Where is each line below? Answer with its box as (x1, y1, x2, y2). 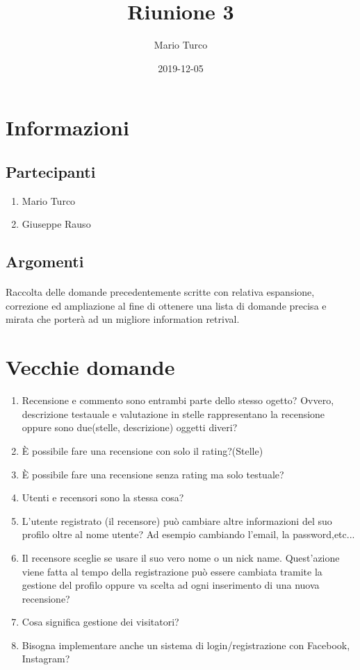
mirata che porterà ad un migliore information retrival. (6, 312, 240, 326)
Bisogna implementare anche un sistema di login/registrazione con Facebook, (22, 637, 350, 652)
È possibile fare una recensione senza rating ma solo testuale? (22, 467, 284, 481)
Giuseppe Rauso (22, 217, 91, 231)
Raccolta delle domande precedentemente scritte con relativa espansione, (6, 285, 315, 299)
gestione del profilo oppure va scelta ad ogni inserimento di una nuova (22, 578, 320, 592)
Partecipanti (6, 160, 96, 182)
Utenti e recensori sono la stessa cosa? (22, 490, 184, 505)
